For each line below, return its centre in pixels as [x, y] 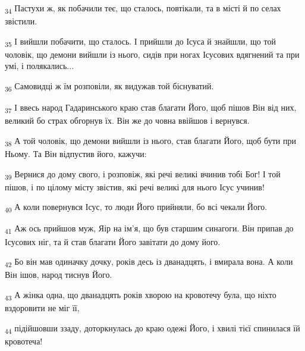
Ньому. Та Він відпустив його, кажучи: [76, 153]
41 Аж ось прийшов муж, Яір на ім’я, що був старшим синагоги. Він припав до [149, 229]
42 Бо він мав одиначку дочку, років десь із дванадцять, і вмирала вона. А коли [149, 262]
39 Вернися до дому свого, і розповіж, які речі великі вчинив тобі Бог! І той [143, 174]
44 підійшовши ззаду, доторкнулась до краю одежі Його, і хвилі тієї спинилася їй [152, 328]
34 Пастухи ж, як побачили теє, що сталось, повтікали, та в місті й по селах [143, 9]
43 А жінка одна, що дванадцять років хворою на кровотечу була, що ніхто [141, 295]
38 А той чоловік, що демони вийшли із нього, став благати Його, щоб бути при [150, 141]
